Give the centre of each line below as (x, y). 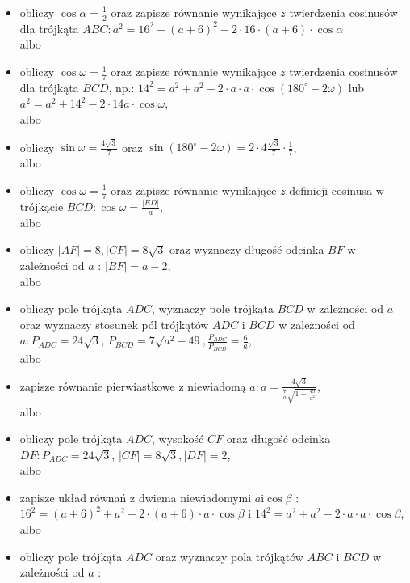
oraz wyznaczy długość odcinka (247, 249)
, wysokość (178, 439)
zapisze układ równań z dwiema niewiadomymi (136, 497)
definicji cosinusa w (337, 190)
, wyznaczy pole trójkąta (213, 308)
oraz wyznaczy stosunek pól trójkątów (114, 324)
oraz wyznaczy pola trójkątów (229, 556)
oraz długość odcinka (278, 439)
